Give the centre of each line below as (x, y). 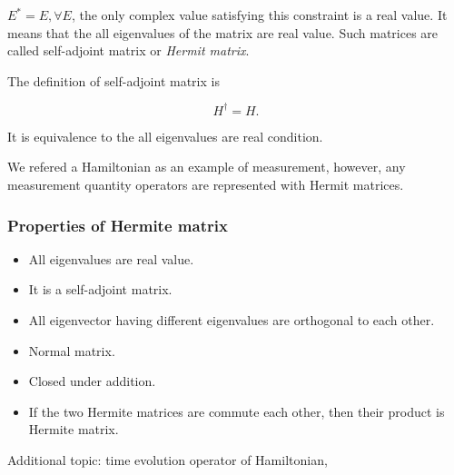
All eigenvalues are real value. (111, 258)
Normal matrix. (72, 350)
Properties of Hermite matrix (118, 225)
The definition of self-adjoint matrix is (113, 80)
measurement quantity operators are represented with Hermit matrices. (206, 185)
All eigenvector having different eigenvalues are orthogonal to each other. (232, 320)
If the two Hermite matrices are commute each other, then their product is (237, 411)
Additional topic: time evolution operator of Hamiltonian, (168, 460)
